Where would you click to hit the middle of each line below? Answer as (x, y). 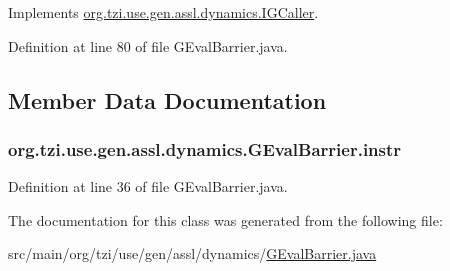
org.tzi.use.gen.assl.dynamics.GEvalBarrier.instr (205, 148)
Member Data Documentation (167, 99)
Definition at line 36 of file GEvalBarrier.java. (148, 186)
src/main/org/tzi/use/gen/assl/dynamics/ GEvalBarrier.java (192, 253)
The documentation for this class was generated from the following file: (225, 219)
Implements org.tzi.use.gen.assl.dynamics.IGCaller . (163, 12)
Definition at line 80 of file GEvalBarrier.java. (148, 45)
